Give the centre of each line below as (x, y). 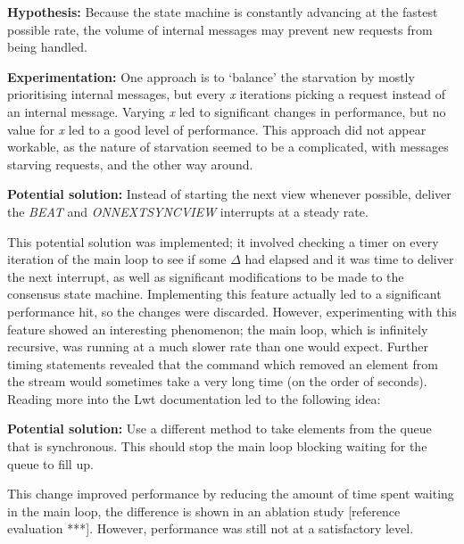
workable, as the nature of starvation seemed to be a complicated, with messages (228, 147)
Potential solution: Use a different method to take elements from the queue (220, 429)
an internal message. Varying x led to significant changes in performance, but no (227, 111)
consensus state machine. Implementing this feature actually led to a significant (224, 294)
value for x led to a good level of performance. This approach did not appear (217, 129)
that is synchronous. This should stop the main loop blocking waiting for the (217, 446)
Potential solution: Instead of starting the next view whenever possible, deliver (229, 194)
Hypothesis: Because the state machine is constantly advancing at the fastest (223, 12)
